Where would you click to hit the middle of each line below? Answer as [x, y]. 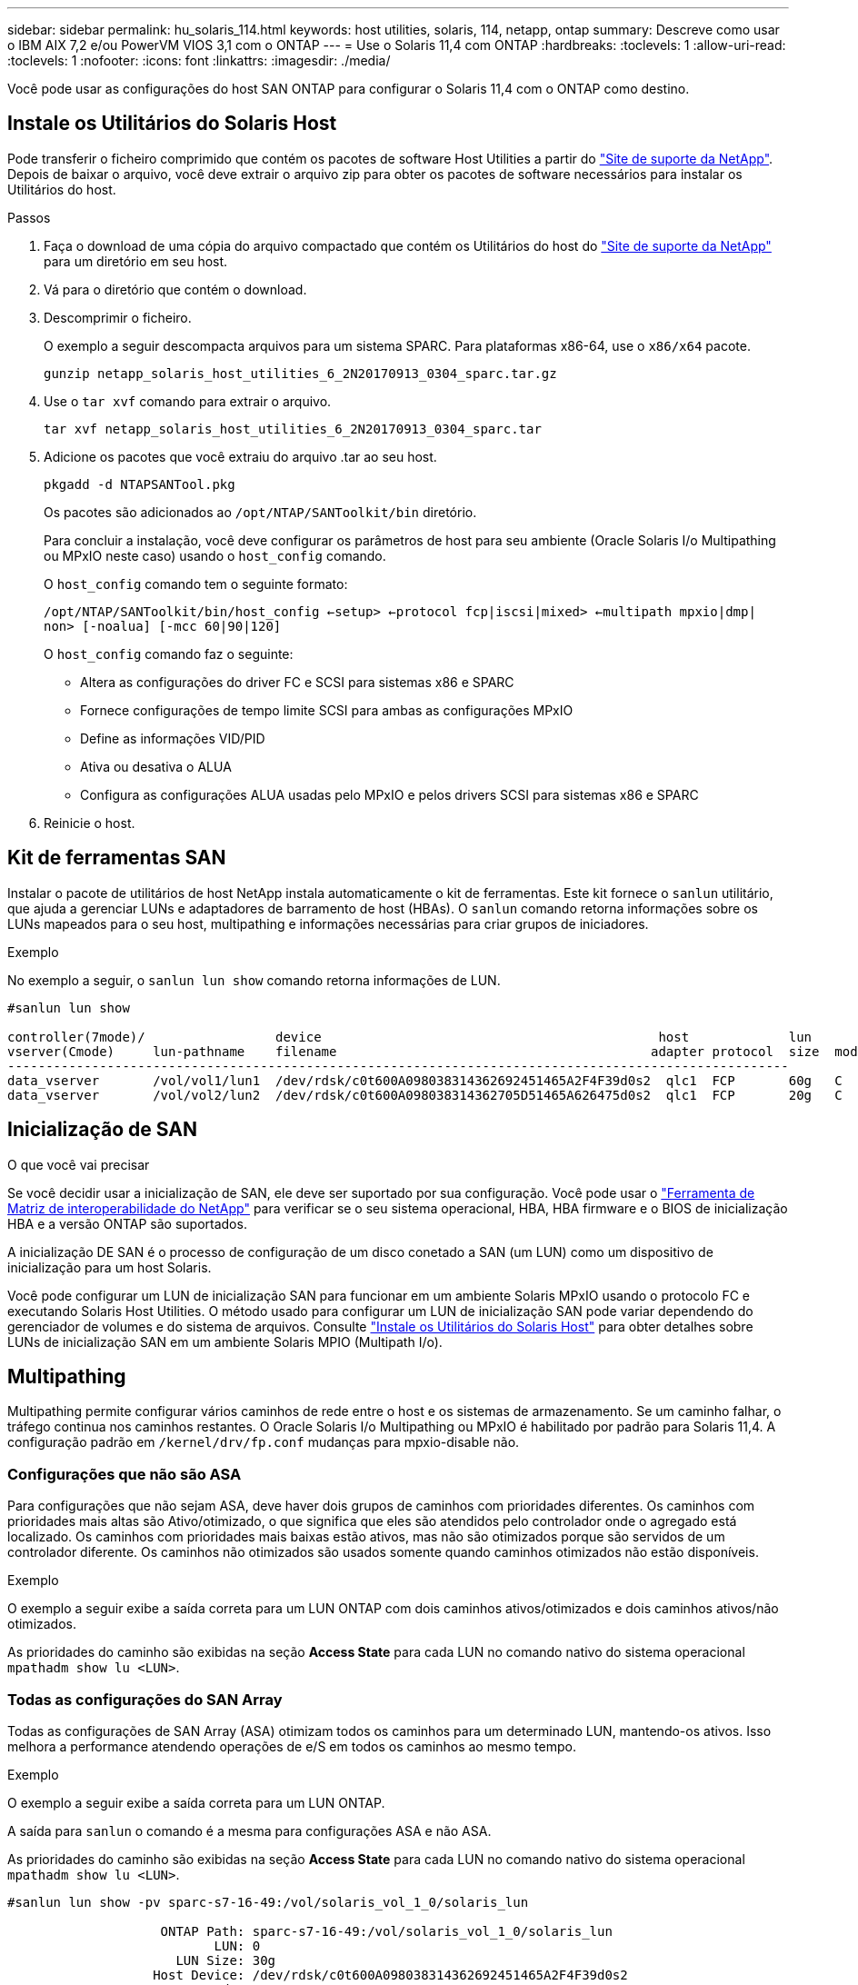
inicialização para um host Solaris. [110, 1267]
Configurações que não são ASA [125, 1474]
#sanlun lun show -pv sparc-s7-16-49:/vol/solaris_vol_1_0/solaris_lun [268, 1902]
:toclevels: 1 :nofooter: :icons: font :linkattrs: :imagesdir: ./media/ [199, 60]
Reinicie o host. [90, 823]
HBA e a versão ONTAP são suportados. [127, 1223]
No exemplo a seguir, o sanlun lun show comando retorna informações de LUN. [254, 980]
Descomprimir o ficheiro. [118, 317]
